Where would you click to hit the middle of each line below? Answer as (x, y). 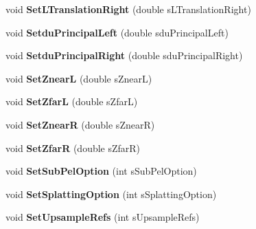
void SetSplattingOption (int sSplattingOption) (111, 194)
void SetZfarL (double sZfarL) (72, 101)
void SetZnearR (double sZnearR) (80, 124)
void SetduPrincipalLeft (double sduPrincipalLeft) (117, 32)
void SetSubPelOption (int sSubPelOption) (101, 171)
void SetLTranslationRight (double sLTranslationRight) (128, 9)
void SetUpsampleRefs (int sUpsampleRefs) (103, 217)
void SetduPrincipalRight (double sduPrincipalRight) (124, 55)
